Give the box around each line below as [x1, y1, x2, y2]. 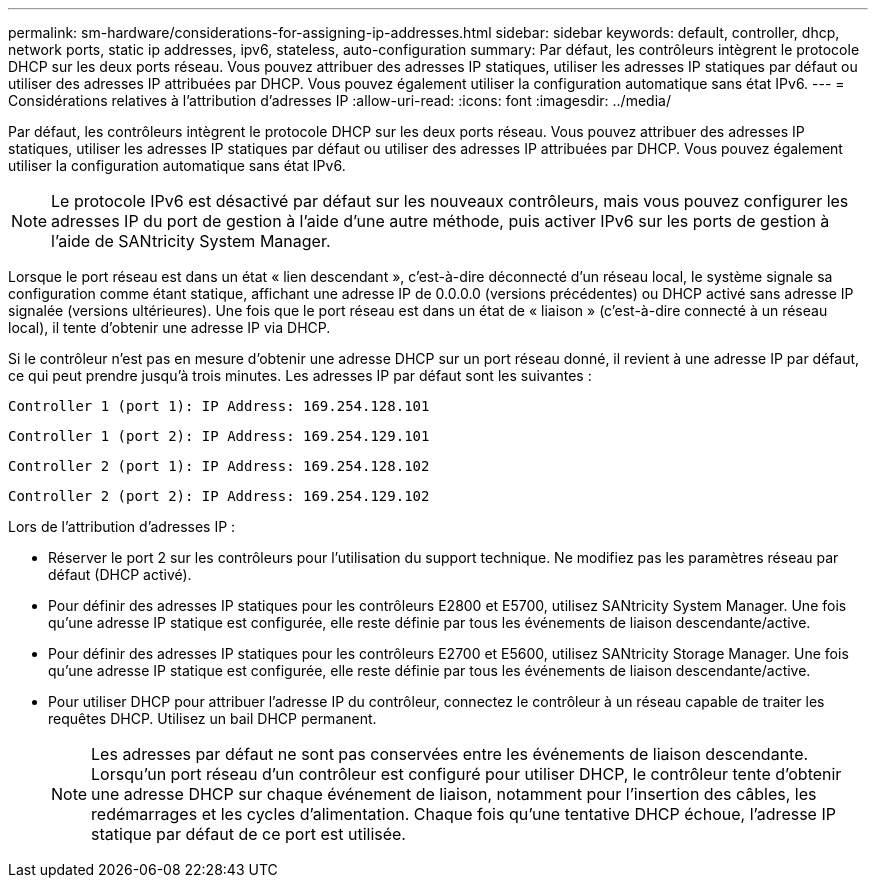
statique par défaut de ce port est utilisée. [91, 824, 406, 844]
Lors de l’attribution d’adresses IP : [8, 518, 236, 535]
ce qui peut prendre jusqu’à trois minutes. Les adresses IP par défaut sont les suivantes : [8, 367, 592, 384]
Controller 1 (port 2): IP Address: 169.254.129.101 [8, 428, 430, 444]
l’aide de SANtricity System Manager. [51, 231, 331, 251]
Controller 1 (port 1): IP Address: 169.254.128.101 [8, 398, 430, 414]
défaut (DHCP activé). [48, 566, 192, 583]
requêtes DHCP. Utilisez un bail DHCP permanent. [48, 710, 377, 727]
